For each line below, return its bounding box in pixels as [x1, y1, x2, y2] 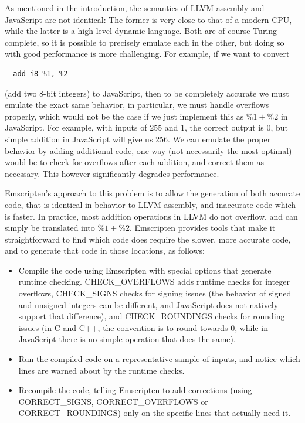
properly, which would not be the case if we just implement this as [5, 110, 244, 122]
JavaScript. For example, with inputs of [5, 121, 147, 134]
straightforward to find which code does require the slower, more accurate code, [5, 233, 291, 245]
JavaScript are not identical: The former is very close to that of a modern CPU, [5, 13, 292, 25]
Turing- [253, 25, 280, 37]
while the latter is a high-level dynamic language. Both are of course [5, 25, 250, 37]
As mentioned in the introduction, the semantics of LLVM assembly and [5, 2, 265, 13]
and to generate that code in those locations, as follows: [5, 244, 205, 257]
